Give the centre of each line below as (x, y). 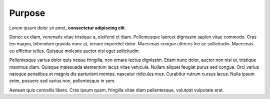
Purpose (27, 13)
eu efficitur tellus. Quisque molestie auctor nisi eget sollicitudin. (74, 51)
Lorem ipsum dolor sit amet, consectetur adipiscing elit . (68, 28)
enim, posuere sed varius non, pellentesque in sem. (62, 81)
